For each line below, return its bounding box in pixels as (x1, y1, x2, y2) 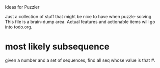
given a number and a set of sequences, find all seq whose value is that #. (5, 57, 156, 63)
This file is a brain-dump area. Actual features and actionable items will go (5, 19, 156, 24)
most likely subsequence (5, 41, 109, 52)
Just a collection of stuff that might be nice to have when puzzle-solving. (5, 14, 153, 19)
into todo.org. (5, 24, 33, 30)
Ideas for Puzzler (5, 4, 40, 10)
